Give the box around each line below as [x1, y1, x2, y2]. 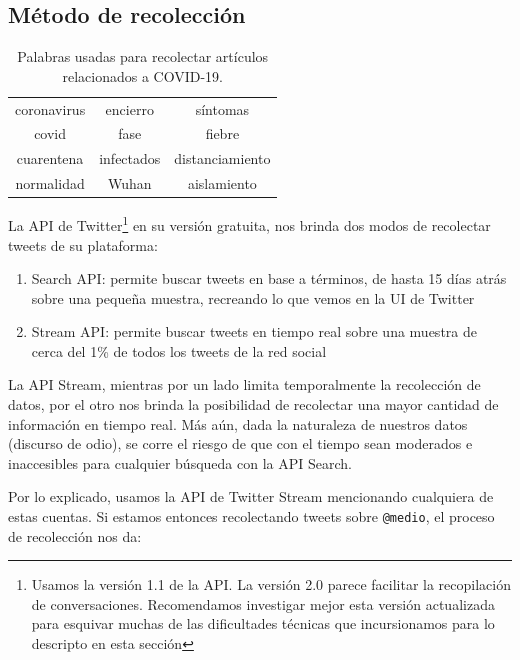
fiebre [205, 123, 240, 144]
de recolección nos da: [8, 525, 142, 546]
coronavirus [15, 98, 86, 119]
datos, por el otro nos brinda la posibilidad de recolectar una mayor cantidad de [8, 394, 499, 415]
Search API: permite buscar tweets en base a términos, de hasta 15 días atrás [31, 268, 507, 289]
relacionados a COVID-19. [62, 65, 223, 86]
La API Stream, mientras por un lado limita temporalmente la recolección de [8, 374, 481, 395]
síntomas [195, 98, 250, 119]
